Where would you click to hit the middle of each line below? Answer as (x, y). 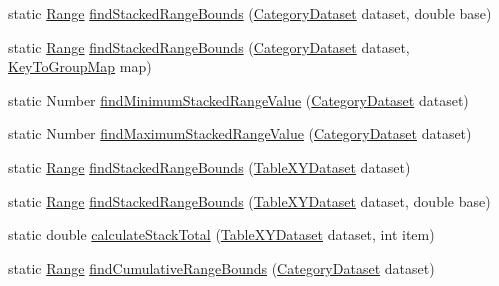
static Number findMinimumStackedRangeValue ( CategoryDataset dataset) (238, 99)
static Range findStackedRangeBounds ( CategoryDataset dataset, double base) (250, 13)
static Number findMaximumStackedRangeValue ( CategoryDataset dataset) (240, 133)
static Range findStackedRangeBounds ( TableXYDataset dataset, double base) (249, 200)
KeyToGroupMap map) (80, 66)
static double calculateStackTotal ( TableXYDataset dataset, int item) (221, 234)
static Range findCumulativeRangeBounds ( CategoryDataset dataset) (221, 267)
